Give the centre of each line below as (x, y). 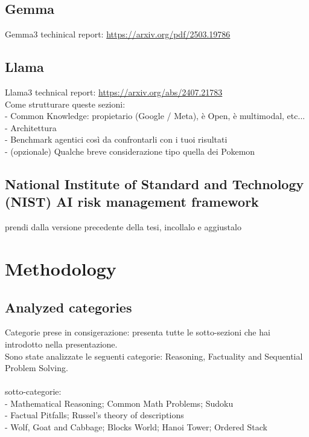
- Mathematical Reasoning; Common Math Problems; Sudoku (119, 403)
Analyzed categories (68, 307)
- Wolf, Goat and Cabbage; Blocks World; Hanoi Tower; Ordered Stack (136, 427)
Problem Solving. (37, 368)
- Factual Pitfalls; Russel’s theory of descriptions (94, 415)
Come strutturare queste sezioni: (65, 104)
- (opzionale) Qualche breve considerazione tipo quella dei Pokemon (130, 151)
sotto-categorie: (33, 391)
